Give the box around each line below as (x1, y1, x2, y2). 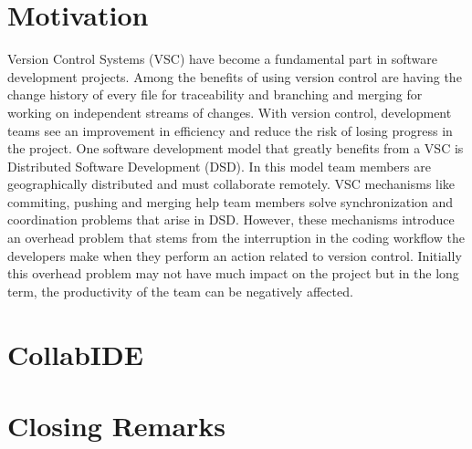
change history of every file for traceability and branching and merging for (7, 85, 423, 104)
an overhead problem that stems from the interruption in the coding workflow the (7, 228, 465, 247)
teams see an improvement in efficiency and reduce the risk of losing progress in (7, 120, 453, 140)
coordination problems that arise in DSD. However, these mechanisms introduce (7, 210, 455, 229)
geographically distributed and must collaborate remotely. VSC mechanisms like (7, 174, 456, 193)
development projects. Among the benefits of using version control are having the (7, 67, 462, 86)
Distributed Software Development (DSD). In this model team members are (7, 156, 431, 175)
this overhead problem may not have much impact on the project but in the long (7, 264, 459, 283)
